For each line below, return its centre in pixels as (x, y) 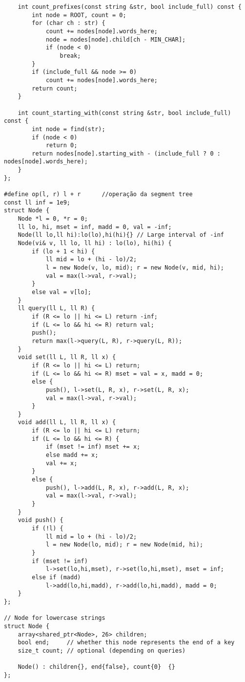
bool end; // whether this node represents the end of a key (126, 643)
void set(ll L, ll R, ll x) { (67, 357)
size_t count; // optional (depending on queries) (102, 650)
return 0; (61, 146)
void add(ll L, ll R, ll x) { (67, 422)
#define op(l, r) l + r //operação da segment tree (98, 194)
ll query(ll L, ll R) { (56, 308)
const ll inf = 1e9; (37, 202)
